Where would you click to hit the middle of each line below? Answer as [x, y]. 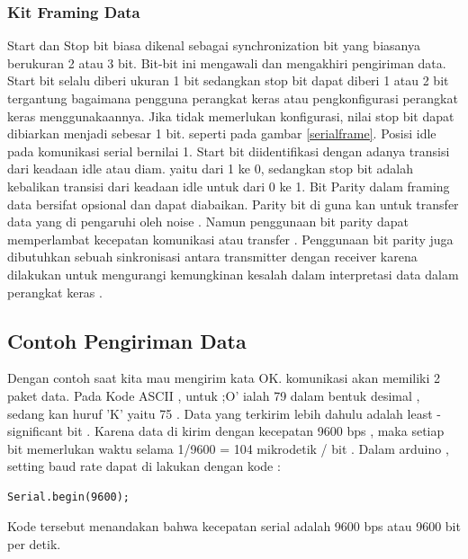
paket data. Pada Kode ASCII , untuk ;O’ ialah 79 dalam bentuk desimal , [214, 395]
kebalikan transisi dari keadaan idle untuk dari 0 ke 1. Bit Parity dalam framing [229, 186]
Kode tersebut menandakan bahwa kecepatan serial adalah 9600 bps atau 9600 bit [234, 526]
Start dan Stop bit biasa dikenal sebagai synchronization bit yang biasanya [214, 45]
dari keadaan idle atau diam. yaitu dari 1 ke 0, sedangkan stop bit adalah [210, 169]
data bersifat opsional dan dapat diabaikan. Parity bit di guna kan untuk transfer [233, 204]
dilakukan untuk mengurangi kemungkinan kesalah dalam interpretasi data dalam [233, 274]
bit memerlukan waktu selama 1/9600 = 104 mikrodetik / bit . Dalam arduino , [228, 448]
